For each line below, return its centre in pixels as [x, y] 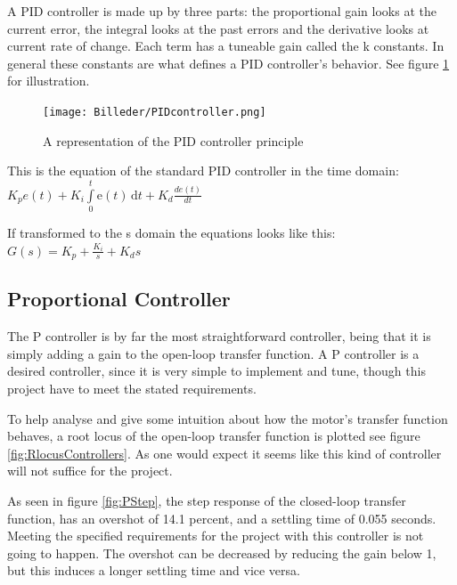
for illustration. [49, 81]
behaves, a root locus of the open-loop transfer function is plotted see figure [214, 436]
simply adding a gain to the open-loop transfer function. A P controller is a [213, 353]
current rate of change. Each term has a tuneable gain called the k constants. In [226, 46]
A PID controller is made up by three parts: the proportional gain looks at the [222, 11]
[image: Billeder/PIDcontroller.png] [155, 112]
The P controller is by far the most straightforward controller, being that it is [219, 336]
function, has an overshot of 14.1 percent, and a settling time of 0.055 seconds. [222, 518]
